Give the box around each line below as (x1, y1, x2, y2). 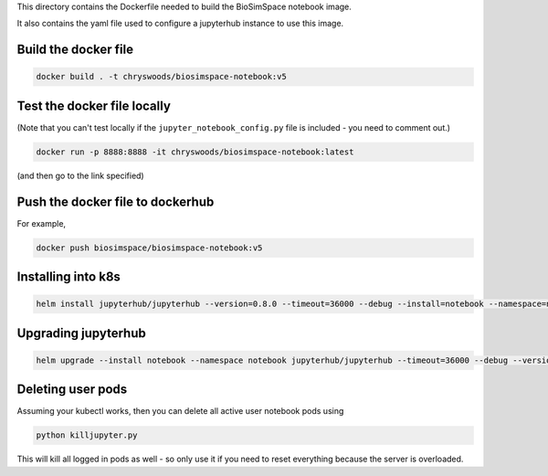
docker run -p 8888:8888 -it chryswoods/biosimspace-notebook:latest (36, 146, 354, 157)
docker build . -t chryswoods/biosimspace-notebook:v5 (36, 71, 287, 82)
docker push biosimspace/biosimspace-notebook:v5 (36, 242, 263, 253)
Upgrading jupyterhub (16, 325, 146, 341)
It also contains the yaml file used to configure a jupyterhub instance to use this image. (16, 18, 344, 29)
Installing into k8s (16, 270, 121, 285)
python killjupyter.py (36, 430, 138, 440)
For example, (16, 217, 67, 228)
